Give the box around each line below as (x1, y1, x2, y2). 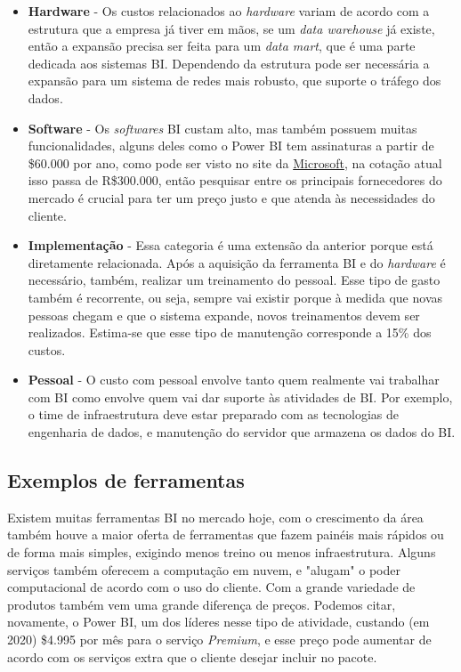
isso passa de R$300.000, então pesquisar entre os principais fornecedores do (28, 171, 442, 190)
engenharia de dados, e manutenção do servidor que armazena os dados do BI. (28, 423, 456, 441)
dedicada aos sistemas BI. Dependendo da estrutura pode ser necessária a (28, 53, 430, 72)
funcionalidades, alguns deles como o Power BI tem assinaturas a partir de (28, 136, 434, 155)
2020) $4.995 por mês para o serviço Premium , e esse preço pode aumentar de (7, 630, 432, 649)
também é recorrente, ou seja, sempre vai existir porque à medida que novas (28, 287, 443, 306)
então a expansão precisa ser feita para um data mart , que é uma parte (28, 36, 416, 55)
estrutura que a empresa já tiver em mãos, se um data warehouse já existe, (28, 19, 435, 37)
